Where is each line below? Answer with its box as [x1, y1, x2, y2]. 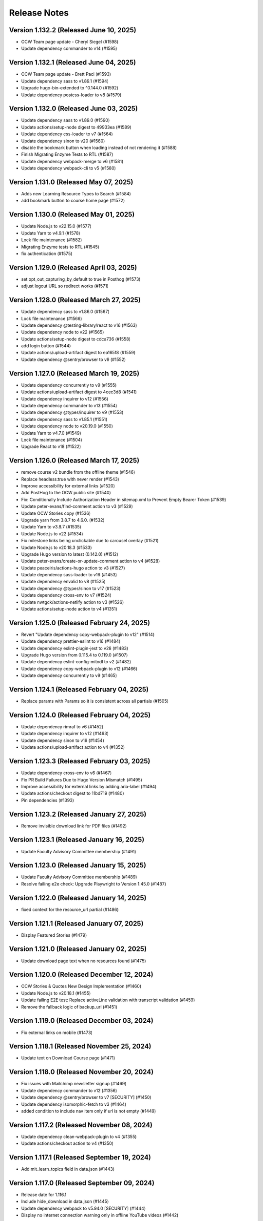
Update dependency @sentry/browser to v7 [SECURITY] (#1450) [21, 1095, 151, 1100]
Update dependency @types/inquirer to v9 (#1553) [21, 409, 124, 415]
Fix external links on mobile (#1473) [21, 1030, 93, 1035]
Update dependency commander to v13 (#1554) [21, 402, 117, 408]
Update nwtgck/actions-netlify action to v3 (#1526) [21, 599, 124, 605]
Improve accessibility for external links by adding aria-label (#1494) [21, 783, 157, 789]
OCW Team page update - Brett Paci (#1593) [21, 71, 112, 77]
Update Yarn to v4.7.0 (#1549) [21, 430, 81, 436]
